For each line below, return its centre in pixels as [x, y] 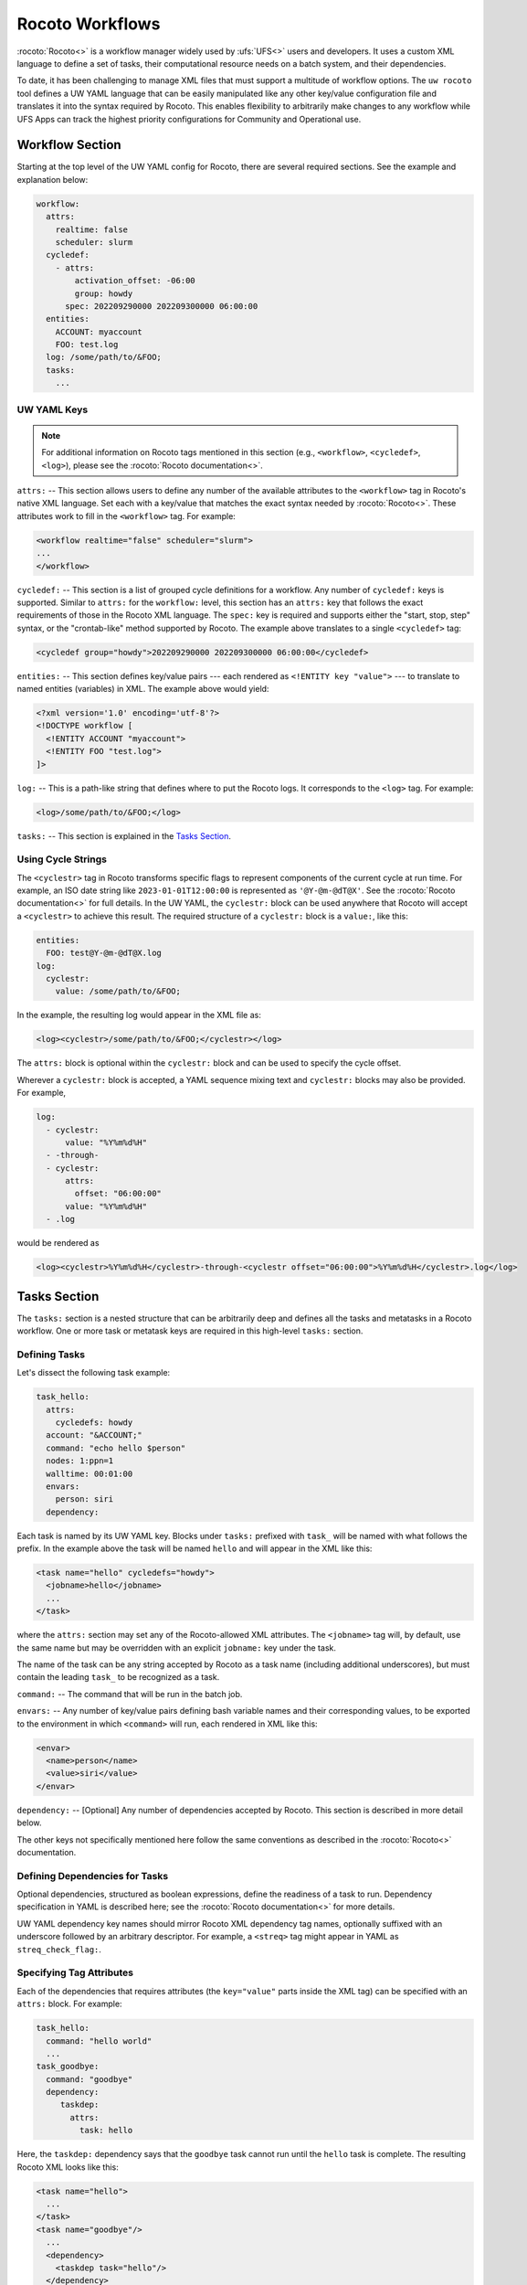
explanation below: [53, 179]
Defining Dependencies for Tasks [93, 1876]
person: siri [84, 1499]
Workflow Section [69, 145]
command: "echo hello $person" [116, 1448]
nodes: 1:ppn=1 [80, 1461]
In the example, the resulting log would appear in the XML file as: [139, 1015]
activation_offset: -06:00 [135, 281]
